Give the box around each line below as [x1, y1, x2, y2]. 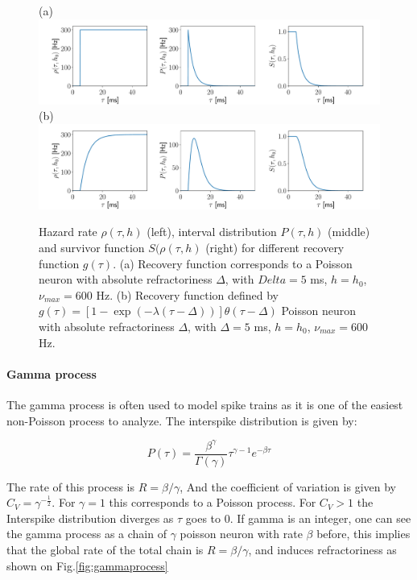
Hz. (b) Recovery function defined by [96, 286, 279, 303]
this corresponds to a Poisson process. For [109, 494, 316, 511]
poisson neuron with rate [180, 525, 303, 542]
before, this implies [316, 525, 411, 542]
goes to [185, 509, 221, 526]
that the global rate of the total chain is [6, 541, 204, 558]
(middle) [328, 223, 370, 240]
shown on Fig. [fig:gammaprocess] [6, 557, 168, 574]
